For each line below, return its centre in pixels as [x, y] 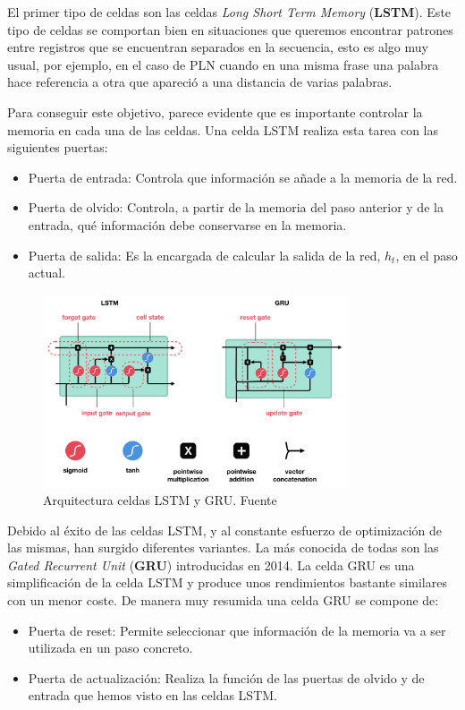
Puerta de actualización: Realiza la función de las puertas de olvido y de [226, 677]
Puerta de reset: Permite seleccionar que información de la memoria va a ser [237, 630]
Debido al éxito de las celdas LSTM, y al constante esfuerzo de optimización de [225, 530]
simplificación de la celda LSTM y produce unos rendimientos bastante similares [227, 582]
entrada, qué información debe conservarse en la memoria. [187, 224]
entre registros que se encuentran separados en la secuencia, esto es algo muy [218, 47]
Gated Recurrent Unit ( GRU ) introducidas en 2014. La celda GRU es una [211, 565]
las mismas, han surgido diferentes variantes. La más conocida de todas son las [223, 547]
